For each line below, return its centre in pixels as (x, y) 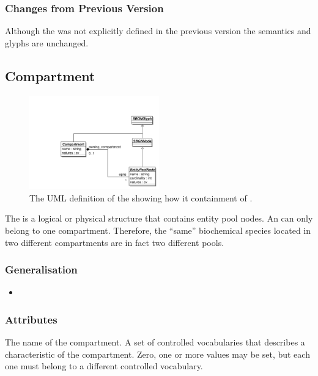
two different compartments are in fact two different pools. (115, 242)
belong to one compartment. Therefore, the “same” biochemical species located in (158, 230)
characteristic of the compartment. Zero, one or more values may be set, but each (157, 354)
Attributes (31, 319)
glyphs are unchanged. (47, 42)
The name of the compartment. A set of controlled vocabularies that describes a (155, 342)
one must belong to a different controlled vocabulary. (104, 366)
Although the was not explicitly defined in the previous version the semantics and (158, 31)
